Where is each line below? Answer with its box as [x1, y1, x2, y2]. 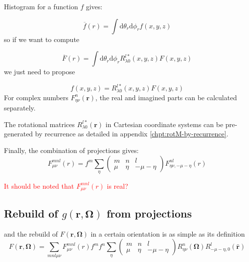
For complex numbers [4, 92, 68, 102]
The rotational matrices [4, 119, 75, 129]
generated [4, 129, 33, 139]
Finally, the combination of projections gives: [4, 145, 139, 155]
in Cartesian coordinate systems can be [105, 119, 224, 129]
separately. [4, 103, 36, 113]
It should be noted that [4, 180, 74, 191]
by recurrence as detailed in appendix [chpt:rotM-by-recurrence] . [35, 129, 228, 139]
